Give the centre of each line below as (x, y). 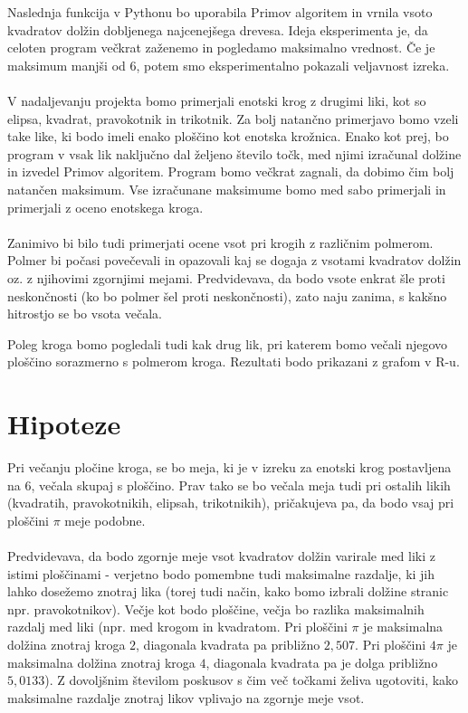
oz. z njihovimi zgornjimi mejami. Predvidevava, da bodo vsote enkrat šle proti (226, 277)
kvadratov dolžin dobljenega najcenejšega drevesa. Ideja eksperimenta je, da (218, 29)
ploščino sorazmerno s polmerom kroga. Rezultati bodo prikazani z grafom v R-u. (234, 361)
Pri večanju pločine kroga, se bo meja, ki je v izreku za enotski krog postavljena (229, 467)
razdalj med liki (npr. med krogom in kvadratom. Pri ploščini (177, 627)
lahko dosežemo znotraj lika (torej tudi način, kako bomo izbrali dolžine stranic (228, 591)
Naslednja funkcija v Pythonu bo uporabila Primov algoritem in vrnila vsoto (220, 12)
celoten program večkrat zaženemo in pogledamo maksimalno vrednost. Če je (221, 48)
